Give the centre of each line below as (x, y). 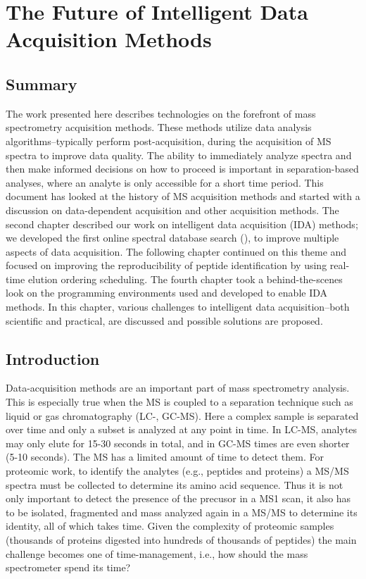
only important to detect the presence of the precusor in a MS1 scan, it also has (178, 498)
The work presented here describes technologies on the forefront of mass (161, 113)
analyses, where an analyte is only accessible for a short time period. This (165, 182)
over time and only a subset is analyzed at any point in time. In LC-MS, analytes (182, 429)
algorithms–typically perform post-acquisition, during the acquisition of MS (169, 141)
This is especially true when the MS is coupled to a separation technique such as (179, 402)
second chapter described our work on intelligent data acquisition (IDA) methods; (182, 224)
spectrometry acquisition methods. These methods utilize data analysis (159, 127)
